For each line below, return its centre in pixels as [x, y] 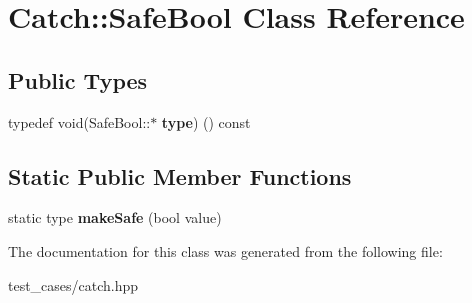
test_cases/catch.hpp [73, 284]
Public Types [78, 79]
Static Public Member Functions [180, 175]
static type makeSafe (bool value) [115, 217]
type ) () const [206, 121]
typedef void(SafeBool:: [79, 121]
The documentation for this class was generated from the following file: [225, 250]
